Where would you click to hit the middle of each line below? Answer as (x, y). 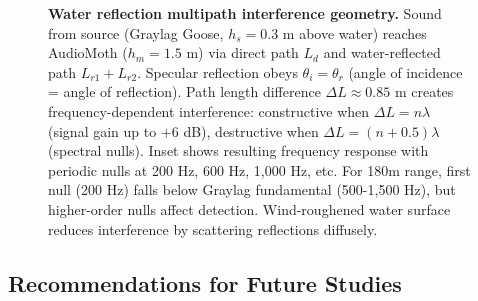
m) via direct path (242, 52)
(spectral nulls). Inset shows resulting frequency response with (238, 150)
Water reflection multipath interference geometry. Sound (245, 13)
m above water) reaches (354, 32)
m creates (424, 91)
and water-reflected (382, 52)
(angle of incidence (405, 71)
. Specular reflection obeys (217, 71)
